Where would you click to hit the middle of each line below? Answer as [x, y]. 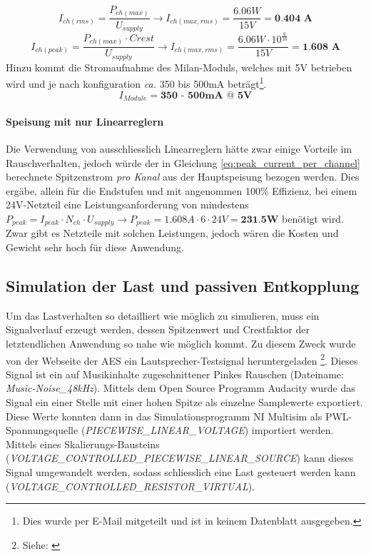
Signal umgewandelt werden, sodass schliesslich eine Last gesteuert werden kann [181, 471]
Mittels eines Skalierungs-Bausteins [83, 444]
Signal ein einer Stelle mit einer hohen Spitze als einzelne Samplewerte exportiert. [184, 402]
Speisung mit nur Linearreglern [85, 121]
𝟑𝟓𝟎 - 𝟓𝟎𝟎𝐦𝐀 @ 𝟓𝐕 [206, 95]
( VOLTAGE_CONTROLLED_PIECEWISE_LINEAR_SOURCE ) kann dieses [180, 458]
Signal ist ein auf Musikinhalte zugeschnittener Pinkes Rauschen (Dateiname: [175, 374]
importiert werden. [293, 430]
